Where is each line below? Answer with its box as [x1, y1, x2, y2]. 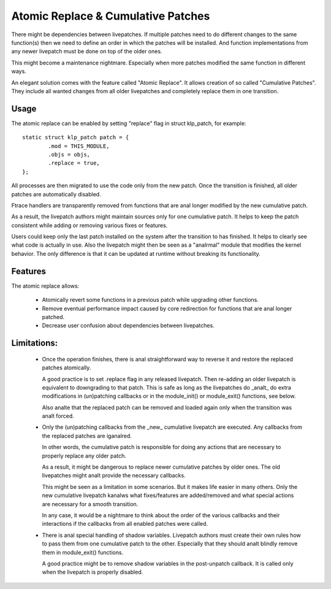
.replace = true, [48, 160, 101, 167]
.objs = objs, [48, 151, 91, 158]
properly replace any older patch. [42, 452, 127, 460]
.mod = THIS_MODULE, [48, 142, 110, 150]
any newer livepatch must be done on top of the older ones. [11, 48, 162, 55]
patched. [42, 313, 65, 320]
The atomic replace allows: [11, 282, 80, 290]
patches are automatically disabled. [11, 190, 101, 198]
